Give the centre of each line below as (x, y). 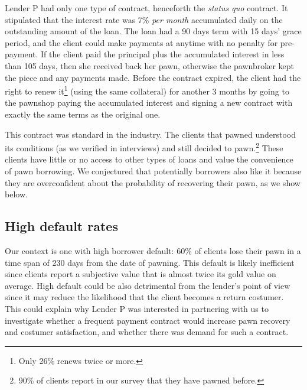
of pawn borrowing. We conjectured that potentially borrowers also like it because (153, 171)
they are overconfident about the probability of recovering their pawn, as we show (153, 182)
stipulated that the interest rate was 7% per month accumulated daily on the (144, 19)
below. (16, 194)
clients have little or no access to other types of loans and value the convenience (149, 159)
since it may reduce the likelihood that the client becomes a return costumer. (144, 297)
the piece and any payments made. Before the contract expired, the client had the (153, 77)
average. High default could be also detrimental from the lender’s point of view (148, 285)
